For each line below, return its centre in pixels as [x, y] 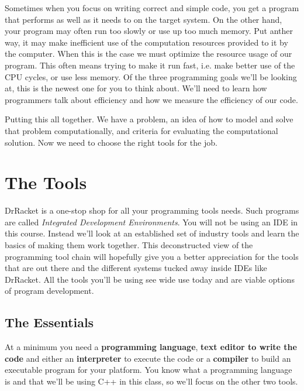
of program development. [49, 291]
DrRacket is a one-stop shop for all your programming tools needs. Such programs [152, 210]
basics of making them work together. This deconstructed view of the [129, 245]
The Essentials [49, 322]
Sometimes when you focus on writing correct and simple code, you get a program [152, 8]
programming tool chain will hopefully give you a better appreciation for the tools [152, 256]
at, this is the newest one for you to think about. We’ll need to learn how [136, 88]
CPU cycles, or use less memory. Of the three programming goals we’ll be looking [151, 76]
